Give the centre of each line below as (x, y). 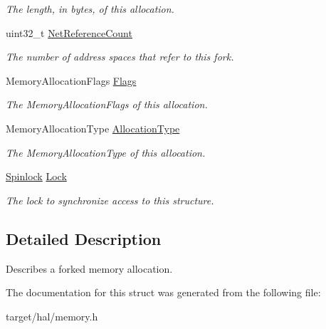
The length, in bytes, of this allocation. (90, 9)
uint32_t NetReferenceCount (69, 32)
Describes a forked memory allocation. (89, 268)
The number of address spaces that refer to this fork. (120, 57)
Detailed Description (84, 238)
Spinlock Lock (36, 176)
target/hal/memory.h (52, 316)
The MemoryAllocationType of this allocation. (106, 152)
